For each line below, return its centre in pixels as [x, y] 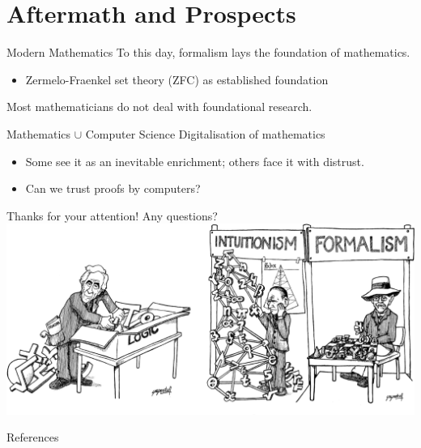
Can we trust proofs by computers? [113, 188]
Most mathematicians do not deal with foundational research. [159, 107]
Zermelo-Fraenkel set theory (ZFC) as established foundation [177, 79]
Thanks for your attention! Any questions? [112, 215]
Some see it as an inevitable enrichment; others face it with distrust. [195, 161]
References [33, 437]
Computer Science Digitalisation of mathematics [205, 133]
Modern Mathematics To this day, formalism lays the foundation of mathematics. [208, 52]
